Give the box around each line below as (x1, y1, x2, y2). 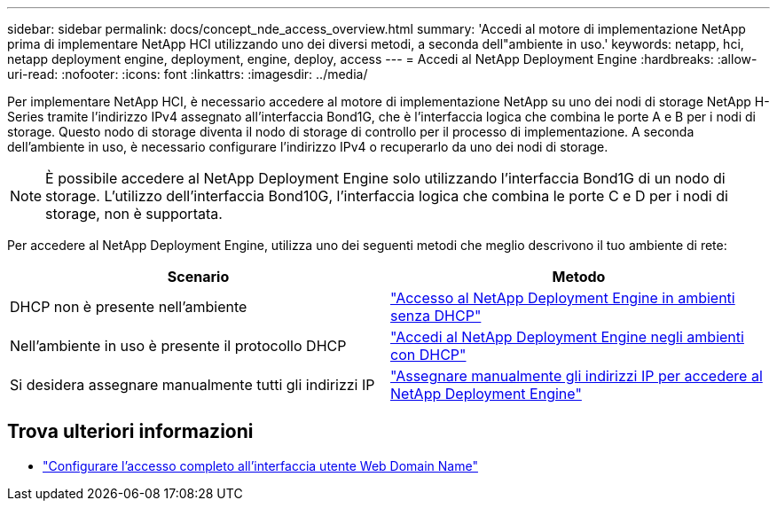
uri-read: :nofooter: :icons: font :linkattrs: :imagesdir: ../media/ (7, 66, 368, 82)
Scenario (167, 268, 230, 285)
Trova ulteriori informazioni (7, 420, 254, 443)
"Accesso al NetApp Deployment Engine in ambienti (390, 289, 735, 307)
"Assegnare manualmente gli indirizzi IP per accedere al (390, 367, 763, 385)
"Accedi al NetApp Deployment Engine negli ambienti (390, 328, 744, 346)
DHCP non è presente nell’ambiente (10, 298, 247, 316)
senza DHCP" (390, 307, 482, 324)
